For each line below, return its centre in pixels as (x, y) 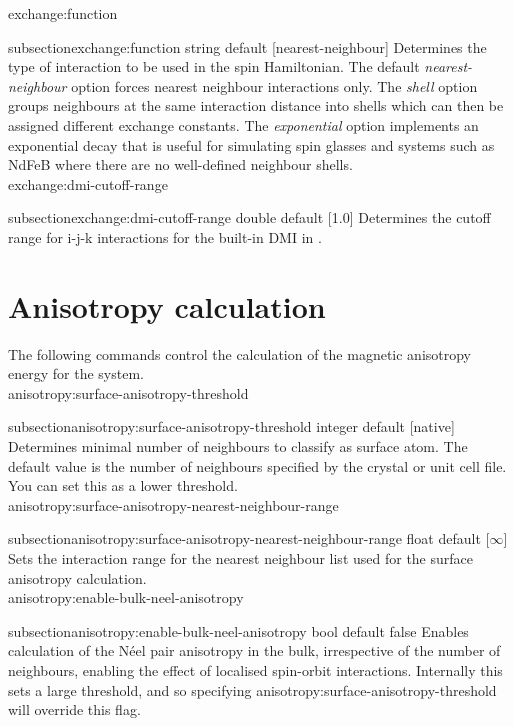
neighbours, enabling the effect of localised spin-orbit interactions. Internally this (255, 669)
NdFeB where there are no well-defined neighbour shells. (180, 164)
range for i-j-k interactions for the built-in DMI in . (165, 236)
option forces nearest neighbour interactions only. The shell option (274, 85)
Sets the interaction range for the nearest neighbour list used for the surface (240, 558)
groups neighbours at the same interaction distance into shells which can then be (256, 105)
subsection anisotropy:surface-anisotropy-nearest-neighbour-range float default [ (249, 538)
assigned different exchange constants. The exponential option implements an (243, 124)
